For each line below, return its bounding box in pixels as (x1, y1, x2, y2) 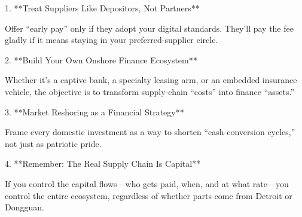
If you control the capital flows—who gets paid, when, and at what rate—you (5, 177, 289, 190)
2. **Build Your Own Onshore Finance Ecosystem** (5, 53, 197, 66)
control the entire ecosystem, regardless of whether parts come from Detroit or (5, 189, 292, 201)
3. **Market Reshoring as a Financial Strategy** (5, 105, 184, 118)
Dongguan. (5, 201, 44, 213)
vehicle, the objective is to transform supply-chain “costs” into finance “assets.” (5, 85, 295, 97)
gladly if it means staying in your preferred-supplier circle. (5, 33, 218, 46)
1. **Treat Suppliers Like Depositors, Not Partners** (5, 2, 200, 14)
